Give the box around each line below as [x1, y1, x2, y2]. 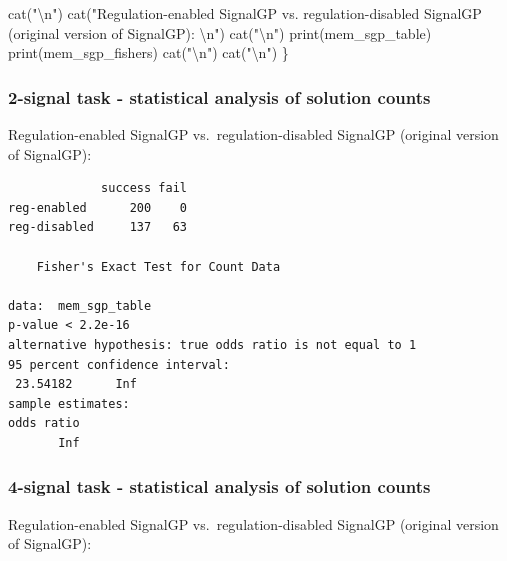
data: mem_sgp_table [8, 298, 152, 313]
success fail [101, 181, 187, 196]
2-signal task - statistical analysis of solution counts [8, 84, 431, 109]
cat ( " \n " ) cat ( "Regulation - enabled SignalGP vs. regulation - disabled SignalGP [8, 3, 482, 23]
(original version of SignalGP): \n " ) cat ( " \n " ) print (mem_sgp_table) [8, 22, 432, 43]
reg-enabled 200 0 [8, 200, 187, 215]
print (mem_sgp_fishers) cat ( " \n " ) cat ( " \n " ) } [8, 42, 289, 63]
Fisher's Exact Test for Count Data [36, 259, 281, 274]
